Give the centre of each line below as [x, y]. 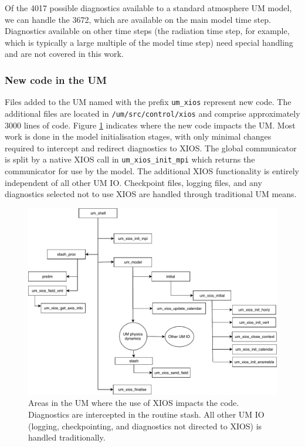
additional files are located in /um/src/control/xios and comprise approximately [152, 113]
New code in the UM [56, 79]
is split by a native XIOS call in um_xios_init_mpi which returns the [130, 159]
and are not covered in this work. [64, 54]
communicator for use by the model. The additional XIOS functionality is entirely [152, 170]
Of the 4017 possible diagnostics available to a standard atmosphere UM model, [148, 8]
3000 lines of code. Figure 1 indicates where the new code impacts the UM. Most [150, 125]
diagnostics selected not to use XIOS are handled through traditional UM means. [151, 194]
